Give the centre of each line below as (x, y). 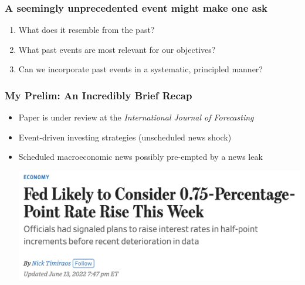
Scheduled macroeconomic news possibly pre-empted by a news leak (140, 157)
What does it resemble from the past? (87, 30)
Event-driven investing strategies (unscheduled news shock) (125, 137)
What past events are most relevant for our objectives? (117, 49)
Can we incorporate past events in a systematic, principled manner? (140, 69)
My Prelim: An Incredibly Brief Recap (99, 95)
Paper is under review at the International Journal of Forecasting (136, 117)
